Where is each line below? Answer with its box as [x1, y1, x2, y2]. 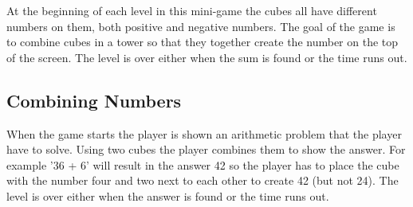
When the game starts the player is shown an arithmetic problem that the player [6, 125, 402, 142]
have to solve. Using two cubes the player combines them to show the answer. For [6, 141, 406, 158]
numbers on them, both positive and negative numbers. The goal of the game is [6, 18, 395, 34]
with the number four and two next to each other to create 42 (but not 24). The [6, 172, 399, 189]
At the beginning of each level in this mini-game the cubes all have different [6, 2, 377, 18]
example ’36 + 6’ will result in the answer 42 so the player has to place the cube [6, 156, 399, 173]
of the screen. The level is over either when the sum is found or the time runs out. [6, 49, 407, 65]
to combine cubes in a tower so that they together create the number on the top [6, 33, 399, 50]
